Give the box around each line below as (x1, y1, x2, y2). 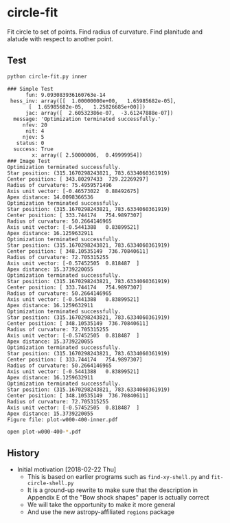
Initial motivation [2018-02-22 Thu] (16, 465, 117, 474)
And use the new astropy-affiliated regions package (27, 508, 175, 516)
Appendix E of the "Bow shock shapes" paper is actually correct (27, 493, 209, 502)
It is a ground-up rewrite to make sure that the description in (27, 486, 198, 494)
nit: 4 (25, 127, 45, 135)
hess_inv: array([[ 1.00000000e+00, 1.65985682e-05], (10, 98, 176, 104)
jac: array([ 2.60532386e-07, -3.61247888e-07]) (25, 109, 174, 116)
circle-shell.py (27, 480, 74, 487)
